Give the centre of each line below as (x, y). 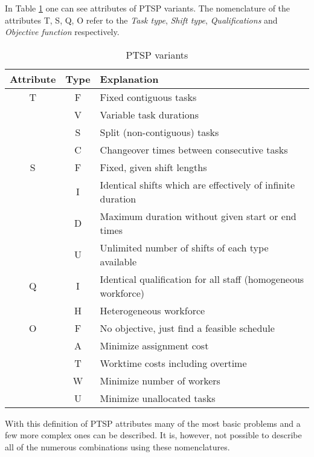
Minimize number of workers (160, 380)
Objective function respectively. (62, 32)
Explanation (129, 79)
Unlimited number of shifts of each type (184, 247)
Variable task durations (149, 114)
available (118, 261)
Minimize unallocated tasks (158, 398)
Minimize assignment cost (154, 345)
